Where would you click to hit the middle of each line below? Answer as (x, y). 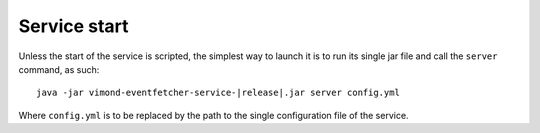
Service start (73, 26)
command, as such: (59, 69)
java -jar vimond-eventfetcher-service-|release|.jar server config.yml (218, 93)
